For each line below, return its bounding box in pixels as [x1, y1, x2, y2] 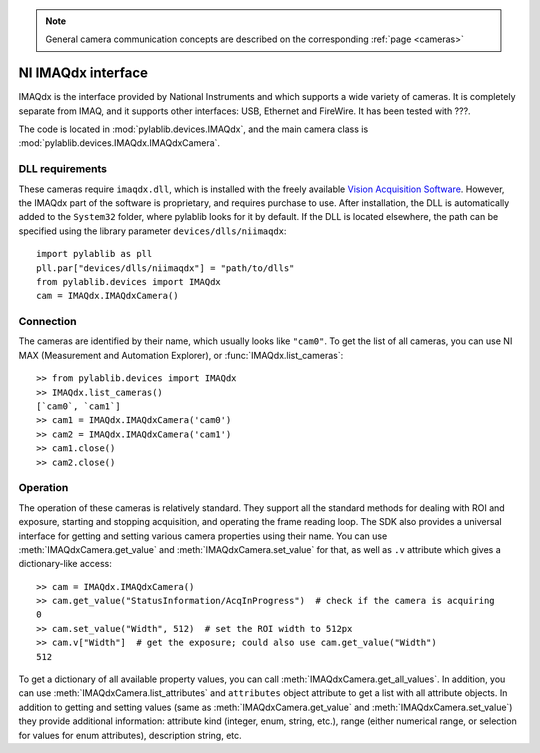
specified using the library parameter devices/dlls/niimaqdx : [18, 225, 287, 237]
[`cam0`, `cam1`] [36, 401, 121, 412]
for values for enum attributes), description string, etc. [18, 729, 242, 741]
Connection [18, 315, 77, 329]
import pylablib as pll [36, 248, 153, 260]
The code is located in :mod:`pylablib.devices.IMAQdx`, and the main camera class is [18, 123, 369, 135]
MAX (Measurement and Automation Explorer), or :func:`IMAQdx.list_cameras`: [18, 349, 344, 361]
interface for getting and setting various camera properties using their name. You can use [18, 530, 388, 542]
